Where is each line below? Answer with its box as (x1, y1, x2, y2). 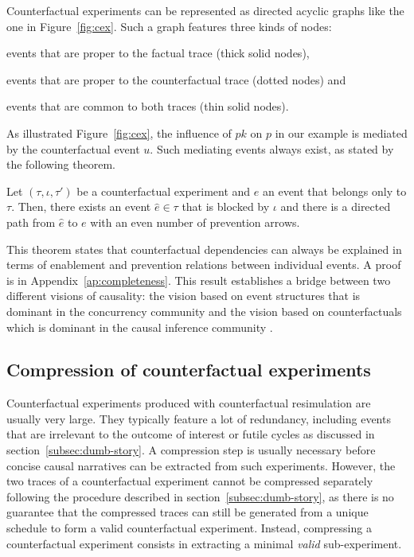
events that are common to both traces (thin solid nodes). (6, 98, 289, 115)
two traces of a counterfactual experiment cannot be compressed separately (6, 473, 373, 489)
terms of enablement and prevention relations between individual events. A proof (6, 256, 401, 273)
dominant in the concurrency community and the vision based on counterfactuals (6, 302, 402, 319)
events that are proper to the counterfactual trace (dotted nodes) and (6, 71, 346, 88)
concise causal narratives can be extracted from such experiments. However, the (6, 457, 396, 473)
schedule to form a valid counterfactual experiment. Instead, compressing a (6, 520, 372, 536)
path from (6, 213, 56, 230)
